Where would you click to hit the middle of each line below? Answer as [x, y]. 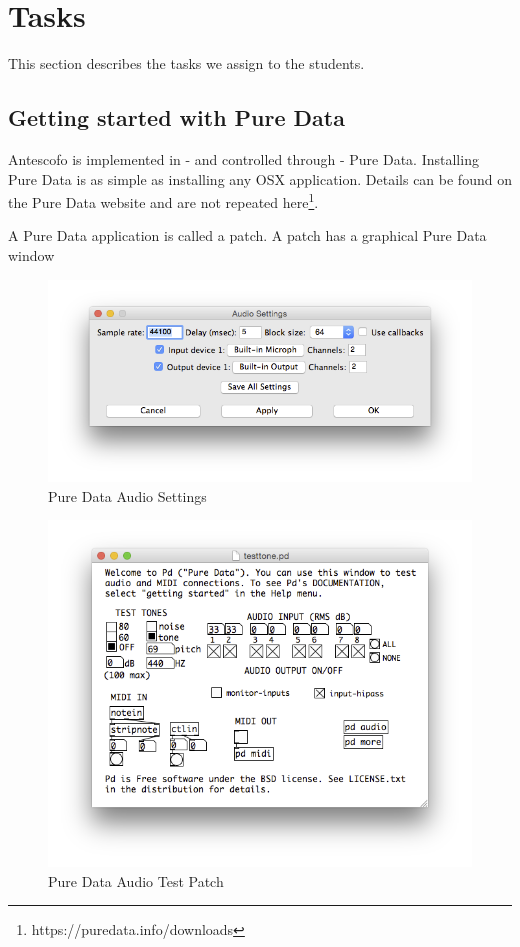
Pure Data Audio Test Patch [136, 880]
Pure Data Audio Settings [127, 495]
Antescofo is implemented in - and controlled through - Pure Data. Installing [243, 158]
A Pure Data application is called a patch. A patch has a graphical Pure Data [247, 235]
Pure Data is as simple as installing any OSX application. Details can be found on [260, 178]
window [31, 254]
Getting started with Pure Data [176, 117]
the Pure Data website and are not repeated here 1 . [163, 200]
